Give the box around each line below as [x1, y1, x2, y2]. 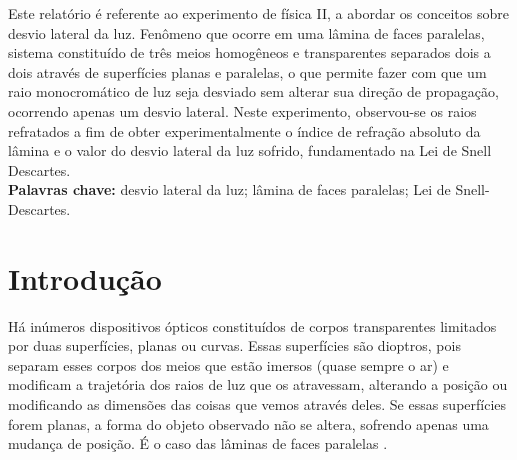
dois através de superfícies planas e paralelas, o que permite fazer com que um [8, 61, 487, 82]
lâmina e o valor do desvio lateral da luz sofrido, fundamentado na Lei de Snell [8, 140, 492, 161]
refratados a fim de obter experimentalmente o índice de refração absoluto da [8, 120, 481, 141]
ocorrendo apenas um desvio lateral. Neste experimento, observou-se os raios [8, 100, 477, 121]
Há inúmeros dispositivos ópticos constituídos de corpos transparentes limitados [8, 315, 497, 336]
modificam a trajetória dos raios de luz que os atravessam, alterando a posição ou [8, 374, 508, 395]
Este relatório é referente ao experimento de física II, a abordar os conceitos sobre [8, 3, 509, 23]
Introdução [8, 257, 162, 298]
